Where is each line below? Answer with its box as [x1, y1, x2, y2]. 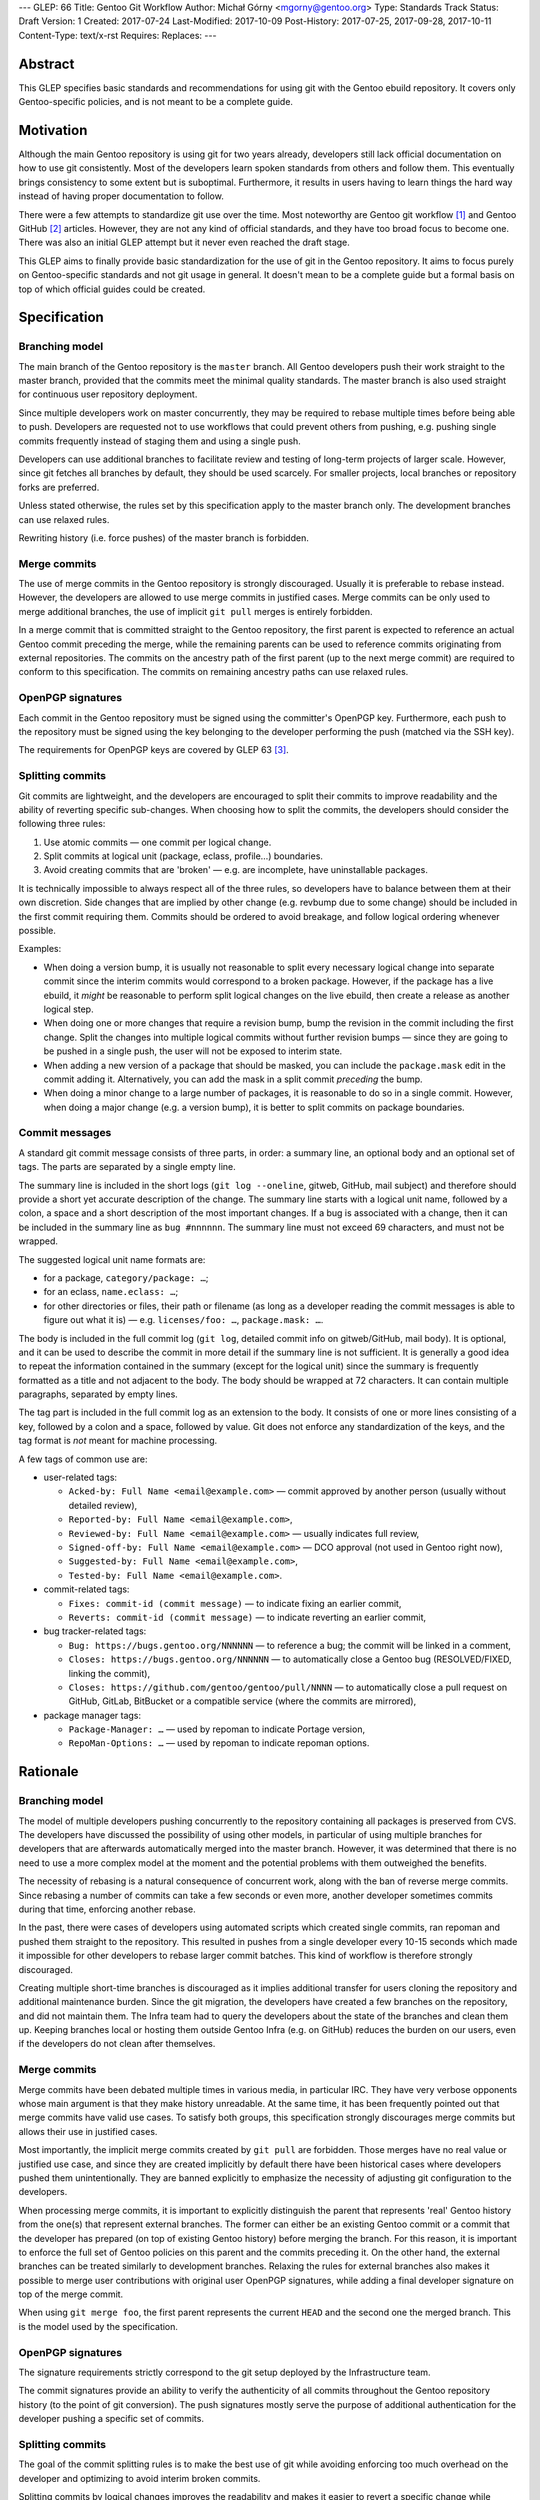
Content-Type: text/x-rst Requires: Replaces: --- [18, 29, 217, 41]
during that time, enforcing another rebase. [18, 1903, 196, 1915]
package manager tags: [43, 1709, 142, 1721]
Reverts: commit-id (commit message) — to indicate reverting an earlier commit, [68, 1611, 427, 1623]
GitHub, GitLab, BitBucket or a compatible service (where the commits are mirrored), [68, 1695, 417, 1707]
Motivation [18, 121, 88, 139]
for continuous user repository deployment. [18, 388, 198, 400]
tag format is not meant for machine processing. [18, 1435, 218, 1447]
